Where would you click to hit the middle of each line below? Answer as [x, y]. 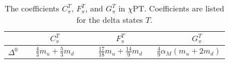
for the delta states [110, 20]
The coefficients [32, 8]
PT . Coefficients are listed [179, 8]
